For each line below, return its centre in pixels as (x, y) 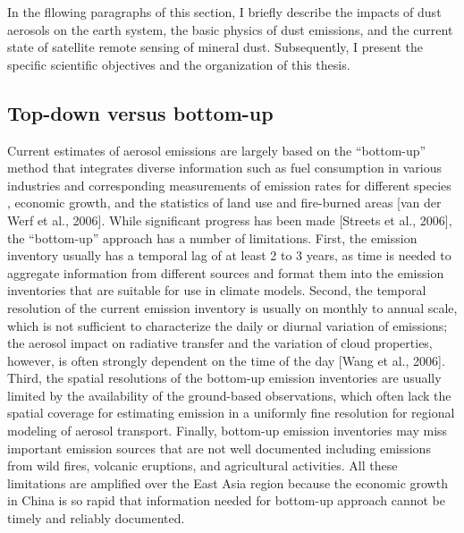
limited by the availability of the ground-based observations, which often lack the (229, 395)
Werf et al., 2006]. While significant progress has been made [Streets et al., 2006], (230, 220)
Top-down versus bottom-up (140, 112)
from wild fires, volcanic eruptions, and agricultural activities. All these (202, 465)
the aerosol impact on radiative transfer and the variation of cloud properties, (220, 343)
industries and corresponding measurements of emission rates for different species (229, 185)
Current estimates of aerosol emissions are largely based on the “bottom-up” (217, 150)
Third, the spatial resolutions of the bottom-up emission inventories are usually (224, 378)
